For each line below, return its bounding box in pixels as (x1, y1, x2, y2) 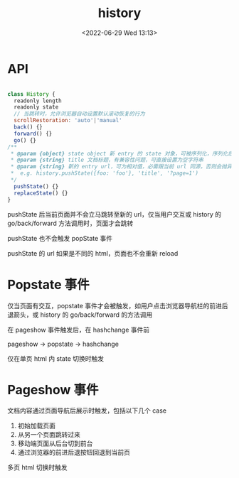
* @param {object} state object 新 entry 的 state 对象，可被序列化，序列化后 (10, 150, 233, 157)
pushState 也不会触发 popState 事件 (7, 234, 113, 242)
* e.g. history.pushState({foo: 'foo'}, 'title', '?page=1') (10, 170, 199, 177)
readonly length (14, 97, 62, 104)
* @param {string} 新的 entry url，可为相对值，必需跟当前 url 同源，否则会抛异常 (10, 163, 238, 170)
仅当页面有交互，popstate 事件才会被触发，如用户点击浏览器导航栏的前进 (7, 301, 222, 310)
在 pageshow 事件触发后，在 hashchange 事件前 (7, 325, 150, 334)
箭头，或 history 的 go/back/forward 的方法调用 (13, 310, 153, 319)
